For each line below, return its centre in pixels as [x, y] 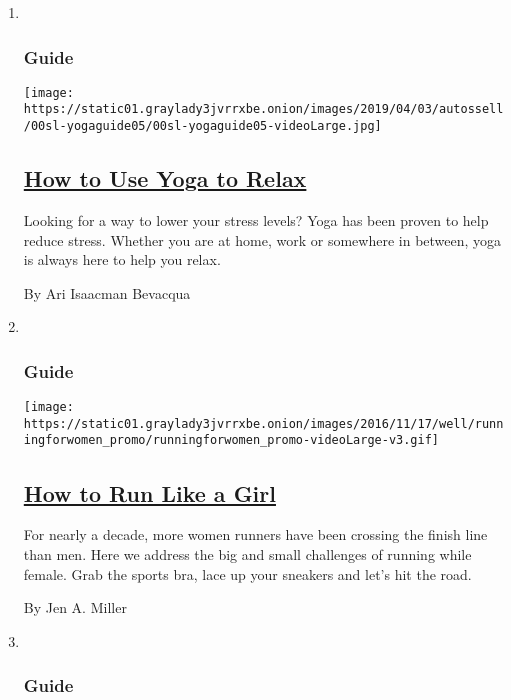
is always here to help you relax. [122, 259]
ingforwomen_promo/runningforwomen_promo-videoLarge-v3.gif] [231, 440]
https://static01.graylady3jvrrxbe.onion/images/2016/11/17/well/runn [263, 423]
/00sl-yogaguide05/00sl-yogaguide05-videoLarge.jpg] [202, 126]
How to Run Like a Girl [149, 492]
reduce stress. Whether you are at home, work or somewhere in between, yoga [262, 239]
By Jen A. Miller [75, 607]
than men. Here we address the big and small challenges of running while [247, 553]
